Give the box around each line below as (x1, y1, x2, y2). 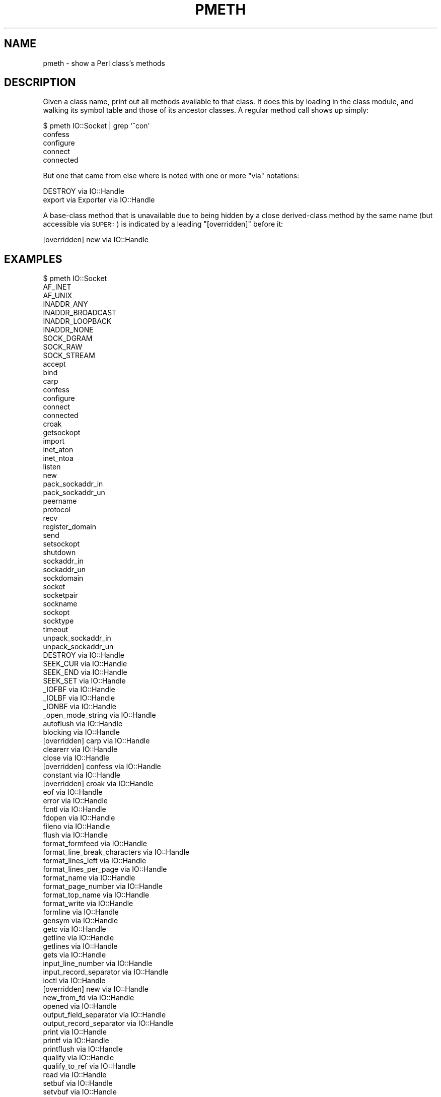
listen (43, 462, 61, 471)
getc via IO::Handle (43, 925, 106, 934)
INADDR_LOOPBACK (43, 317, 112, 326)
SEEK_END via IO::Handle (43, 668, 127, 677)
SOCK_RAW (43, 342, 83, 352)
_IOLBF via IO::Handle (43, 694, 115, 703)
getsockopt (43, 428, 81, 437)
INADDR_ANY (43, 300, 88, 309)
